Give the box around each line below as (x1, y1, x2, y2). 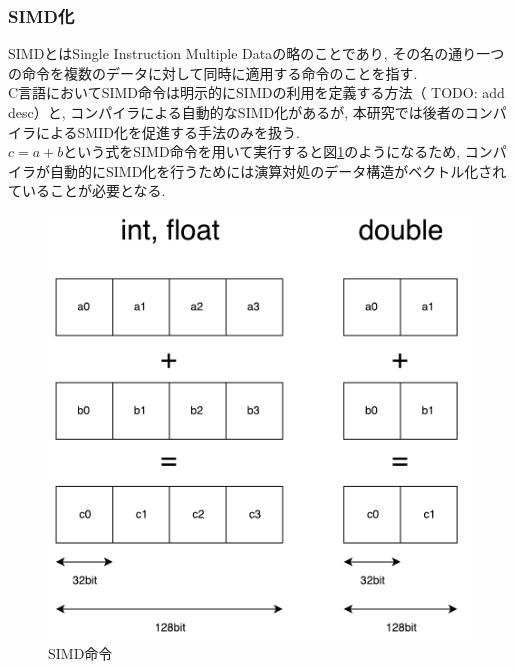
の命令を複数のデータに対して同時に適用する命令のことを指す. (8, 62, 418, 83)
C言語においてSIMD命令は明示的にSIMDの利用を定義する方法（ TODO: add (8, 82, 505, 103)
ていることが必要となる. (8, 180, 166, 201)
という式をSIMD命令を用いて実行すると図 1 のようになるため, (63, 141, 461, 162)
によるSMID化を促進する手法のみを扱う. (35, 121, 300, 142)
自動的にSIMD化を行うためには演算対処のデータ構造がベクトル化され (49, 160, 507, 181)
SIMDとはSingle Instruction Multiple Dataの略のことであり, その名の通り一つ (8, 43, 505, 64)
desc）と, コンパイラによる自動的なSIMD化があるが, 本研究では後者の (8, 102, 465, 122)
